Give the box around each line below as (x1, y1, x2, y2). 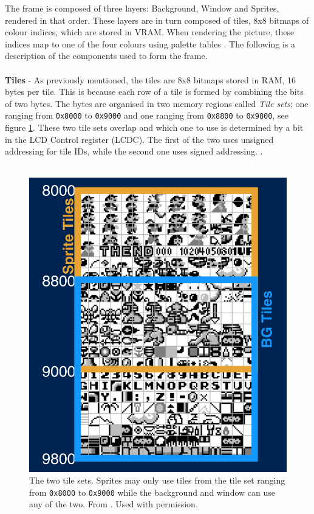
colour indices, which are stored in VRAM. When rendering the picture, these (5, 26, 295, 38)
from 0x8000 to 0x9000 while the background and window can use (29, 485, 275, 498)
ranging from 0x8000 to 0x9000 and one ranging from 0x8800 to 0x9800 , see (5, 109, 288, 122)
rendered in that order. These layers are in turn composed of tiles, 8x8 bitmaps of (5, 13, 309, 26)
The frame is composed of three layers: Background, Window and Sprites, (5, 2, 279, 14)
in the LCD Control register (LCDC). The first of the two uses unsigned (5, 133, 274, 145)
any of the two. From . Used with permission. (29, 498, 198, 510)
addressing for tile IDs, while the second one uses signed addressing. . (5, 145, 263, 158)
